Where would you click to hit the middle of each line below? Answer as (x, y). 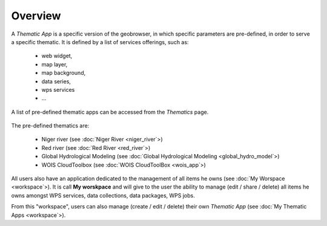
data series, (56, 81)
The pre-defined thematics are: (50, 126)
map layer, (54, 64)
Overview (36, 16)
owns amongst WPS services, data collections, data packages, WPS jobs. (103, 195)
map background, (64, 73)
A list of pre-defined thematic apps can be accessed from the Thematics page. (110, 112)
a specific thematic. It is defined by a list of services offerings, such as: (100, 42)
